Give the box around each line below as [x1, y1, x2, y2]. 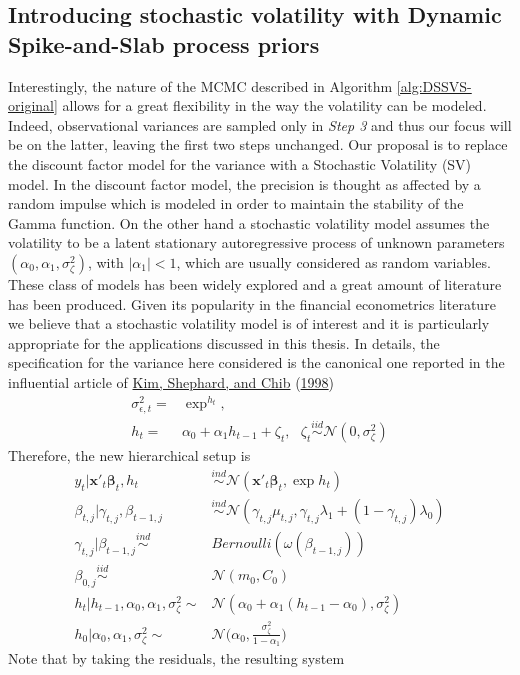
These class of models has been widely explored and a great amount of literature [8, 273, 502, 294]
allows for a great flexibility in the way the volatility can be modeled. [62, 95, 487, 116]
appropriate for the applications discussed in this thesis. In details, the [8, 332, 440, 353]
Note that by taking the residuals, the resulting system [8, 648, 345, 669]
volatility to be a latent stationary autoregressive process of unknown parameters [8, 232, 505, 253]
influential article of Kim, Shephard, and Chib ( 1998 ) [8, 371, 335, 392]
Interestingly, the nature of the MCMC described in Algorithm [8, 75, 393, 96]
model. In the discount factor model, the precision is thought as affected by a [8, 173, 481, 194]
